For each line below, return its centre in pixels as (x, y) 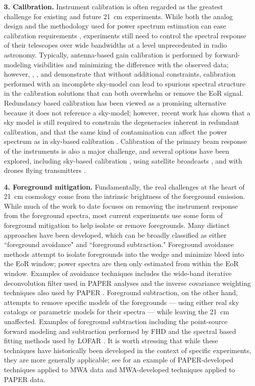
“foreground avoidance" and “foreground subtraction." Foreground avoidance (119, 244)
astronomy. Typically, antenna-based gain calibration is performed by (108, 54)
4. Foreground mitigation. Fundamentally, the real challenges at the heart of (124, 186)
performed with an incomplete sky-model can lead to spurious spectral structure (125, 83)
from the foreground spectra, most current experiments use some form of (113, 215)
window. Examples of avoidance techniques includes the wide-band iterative (118, 273)
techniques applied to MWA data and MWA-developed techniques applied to (120, 369)
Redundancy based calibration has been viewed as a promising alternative (115, 102)
